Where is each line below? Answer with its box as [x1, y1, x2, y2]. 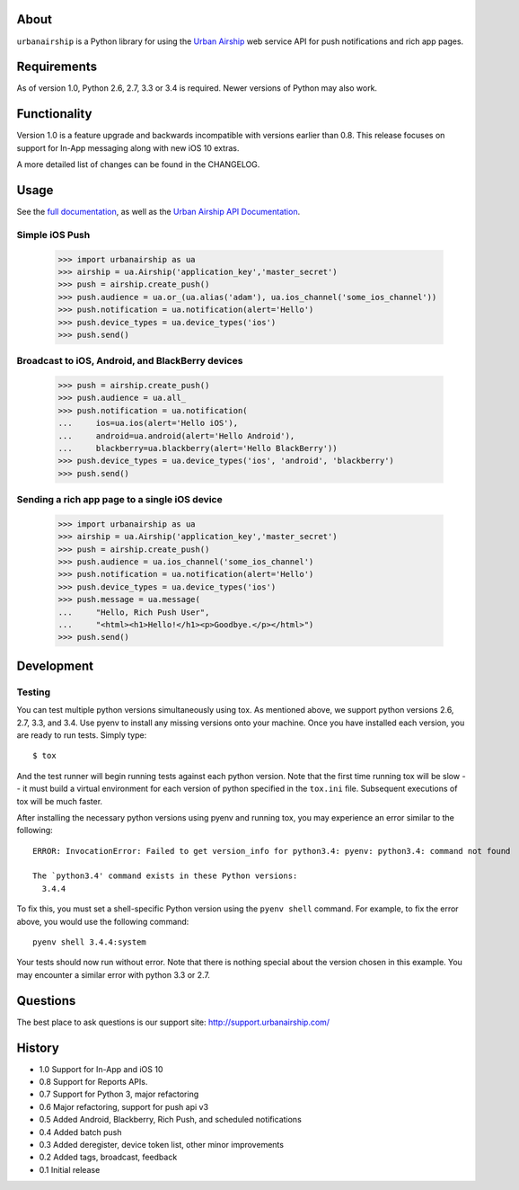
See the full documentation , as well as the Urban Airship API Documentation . [16, 207, 301, 218]
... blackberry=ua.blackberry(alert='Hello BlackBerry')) [57, 443, 338, 453]
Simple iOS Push [16, 228, 91, 241]
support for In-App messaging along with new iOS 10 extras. [16, 142, 240, 153]
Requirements [16, 59, 98, 75]
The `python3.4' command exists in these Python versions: [32, 871, 298, 881]
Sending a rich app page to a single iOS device [16, 493, 224, 506]
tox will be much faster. [16, 795, 103, 806]
